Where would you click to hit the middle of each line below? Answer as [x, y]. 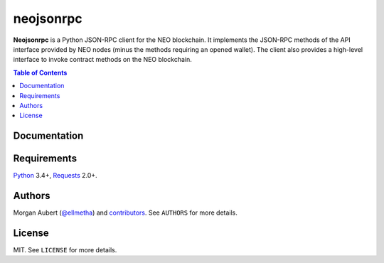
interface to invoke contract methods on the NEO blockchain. [102, 60]
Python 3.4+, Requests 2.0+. [55, 176]
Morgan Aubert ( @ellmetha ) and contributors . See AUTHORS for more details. [126, 213]
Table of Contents [40, 73]
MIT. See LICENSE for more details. [65, 250]
